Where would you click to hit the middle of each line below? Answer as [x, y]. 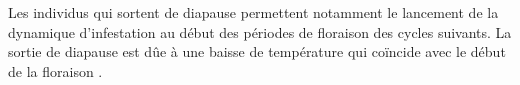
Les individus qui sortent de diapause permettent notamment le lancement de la [253, 12]
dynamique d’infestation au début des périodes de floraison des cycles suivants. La [260, 31]
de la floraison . [55, 70]
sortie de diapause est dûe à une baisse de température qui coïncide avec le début [257, 51]
